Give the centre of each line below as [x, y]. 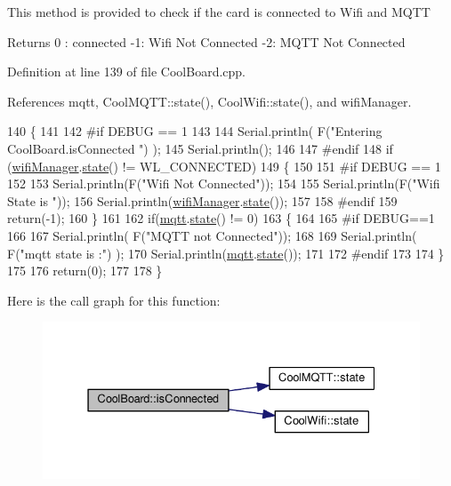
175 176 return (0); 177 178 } [85, 271]
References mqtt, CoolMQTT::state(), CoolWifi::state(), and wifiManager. [209, 101]
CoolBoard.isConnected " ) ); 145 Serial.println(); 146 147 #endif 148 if [200, 148]
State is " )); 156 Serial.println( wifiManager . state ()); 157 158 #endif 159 [202, 200]
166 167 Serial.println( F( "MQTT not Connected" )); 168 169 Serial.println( [212, 235]
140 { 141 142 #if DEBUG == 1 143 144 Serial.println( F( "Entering [195, 131]
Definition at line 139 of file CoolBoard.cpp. [127, 72]
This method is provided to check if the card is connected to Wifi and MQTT [219, 12]
